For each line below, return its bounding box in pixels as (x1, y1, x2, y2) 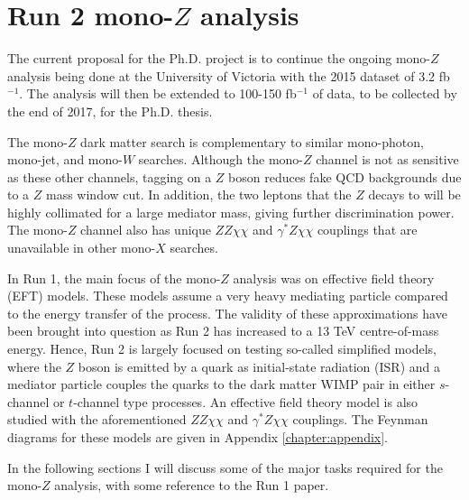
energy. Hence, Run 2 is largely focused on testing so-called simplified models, (7, 339, 437, 358)
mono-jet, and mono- (7, 150, 123, 169)
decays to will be (368, 185, 461, 204)
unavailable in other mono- (7, 238, 156, 257)
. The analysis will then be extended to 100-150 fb (19, 84, 297, 103)
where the (7, 356, 61, 375)
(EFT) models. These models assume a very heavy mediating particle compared (7, 286, 448, 305)
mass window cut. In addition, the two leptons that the (46, 185, 352, 204)
